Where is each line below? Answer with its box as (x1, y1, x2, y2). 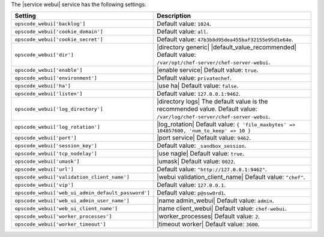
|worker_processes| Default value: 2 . (157, 212, 260, 221)
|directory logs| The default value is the (157, 98, 268, 106)
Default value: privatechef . (157, 74, 232, 82)
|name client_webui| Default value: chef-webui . (157, 204, 287, 212)
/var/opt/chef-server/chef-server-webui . (157, 58, 271, 66)
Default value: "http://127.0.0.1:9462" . (157, 165, 267, 174)
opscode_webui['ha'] (14, 83, 71, 89)
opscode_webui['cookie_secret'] (14, 36, 103, 42)
